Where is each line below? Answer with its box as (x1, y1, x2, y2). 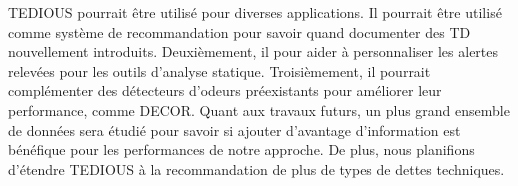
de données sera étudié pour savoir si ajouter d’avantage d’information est (8, 119, 461, 140)
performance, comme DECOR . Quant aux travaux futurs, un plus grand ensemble (8, 99, 510, 120)
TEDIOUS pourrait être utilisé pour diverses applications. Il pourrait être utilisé (8, 2, 502, 22)
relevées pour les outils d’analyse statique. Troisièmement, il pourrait (8, 60, 431, 81)
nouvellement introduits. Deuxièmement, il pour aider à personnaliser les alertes (8, 41, 499, 62)
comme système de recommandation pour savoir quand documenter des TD (8, 21, 471, 42)
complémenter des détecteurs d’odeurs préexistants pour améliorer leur (8, 80, 442, 101)
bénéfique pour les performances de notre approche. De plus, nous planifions (8, 139, 475, 160)
